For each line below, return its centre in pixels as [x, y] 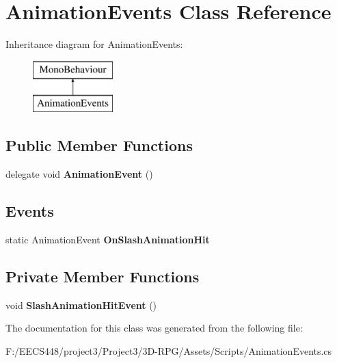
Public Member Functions [99, 145]
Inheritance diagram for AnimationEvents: [94, 44]
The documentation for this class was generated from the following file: [154, 328]
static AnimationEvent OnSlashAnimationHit [108, 239]
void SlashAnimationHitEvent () [81, 305]
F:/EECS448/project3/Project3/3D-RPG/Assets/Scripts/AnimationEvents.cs [169, 350]
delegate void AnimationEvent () [79, 174]
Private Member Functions [103, 276]
